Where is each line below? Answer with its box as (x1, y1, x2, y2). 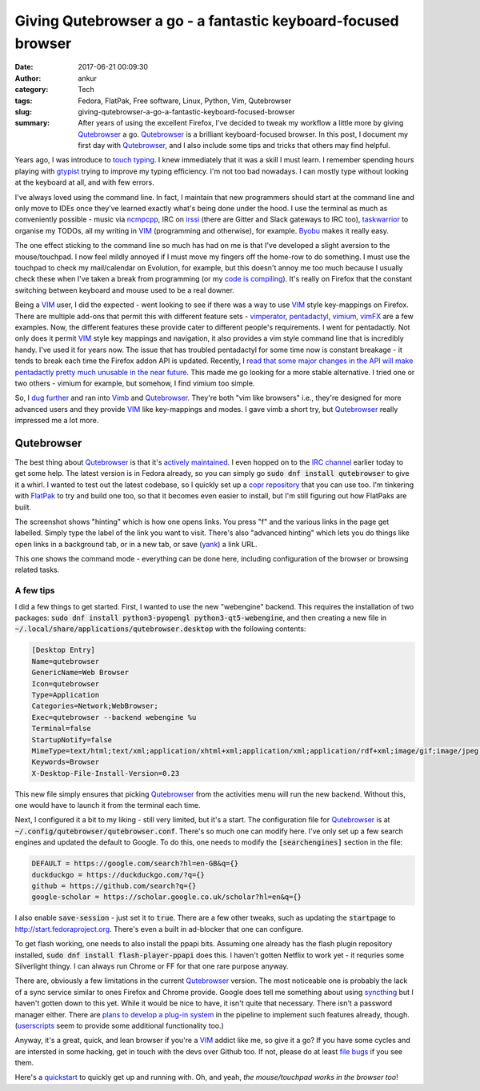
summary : (14, 118, 50, 128)
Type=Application (31, 690, 100, 699)
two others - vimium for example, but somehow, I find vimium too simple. (14, 378, 255, 388)
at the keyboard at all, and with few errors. (14, 178, 155, 187)
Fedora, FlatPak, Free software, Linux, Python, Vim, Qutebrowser (78, 96, 292, 106)
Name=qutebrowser (31, 657, 100, 665)
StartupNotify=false (31, 735, 112, 744)
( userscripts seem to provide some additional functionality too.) (14, 1021, 224, 1030)
